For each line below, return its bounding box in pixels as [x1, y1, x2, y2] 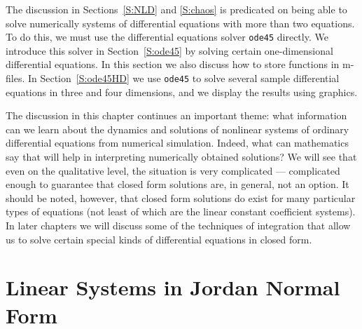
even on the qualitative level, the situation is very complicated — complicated [6, 163, 340, 177]
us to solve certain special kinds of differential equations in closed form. [6, 231, 312, 246]
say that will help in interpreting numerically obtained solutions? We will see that [6, 149, 357, 164]
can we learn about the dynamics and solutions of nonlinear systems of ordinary [6, 121, 349, 136]
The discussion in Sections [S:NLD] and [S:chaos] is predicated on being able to [6, 2, 347, 16]
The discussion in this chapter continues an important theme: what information [6, 108, 347, 123]
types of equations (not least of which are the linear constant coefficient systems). [6, 204, 356, 219]
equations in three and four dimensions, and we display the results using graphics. [6, 84, 358, 99]
